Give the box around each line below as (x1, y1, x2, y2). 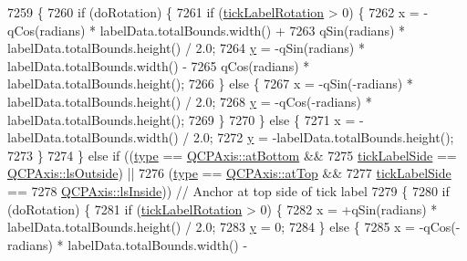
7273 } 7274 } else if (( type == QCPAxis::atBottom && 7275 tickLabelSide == (7, 145, 457, 164)
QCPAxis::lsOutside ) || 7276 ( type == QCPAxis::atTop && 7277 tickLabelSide (7, 163, 451, 183)
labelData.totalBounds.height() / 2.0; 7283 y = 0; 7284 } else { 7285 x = (7, 217, 416, 236)
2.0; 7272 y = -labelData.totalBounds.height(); (192, 128, 454, 147)
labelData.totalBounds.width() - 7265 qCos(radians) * (7, 56, 310, 75)
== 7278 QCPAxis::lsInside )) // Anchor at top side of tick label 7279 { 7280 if (7, 181, 450, 200)
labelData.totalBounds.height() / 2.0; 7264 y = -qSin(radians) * (7, 38, 365, 57)
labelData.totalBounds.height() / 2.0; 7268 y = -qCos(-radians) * (7, 91, 372, 110)
